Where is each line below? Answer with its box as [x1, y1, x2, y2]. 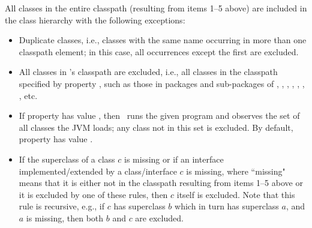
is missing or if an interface [124, 152, 224, 165]
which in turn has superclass [175, 200, 279, 212]
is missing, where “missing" [186, 164, 286, 177]
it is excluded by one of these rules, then [19, 188, 168, 200]
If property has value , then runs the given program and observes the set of [19, 109, 300, 122]
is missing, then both [26, 211, 104, 224]
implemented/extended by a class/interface [19, 164, 177, 177]
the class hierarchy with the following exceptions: [5, 13, 185, 26]
